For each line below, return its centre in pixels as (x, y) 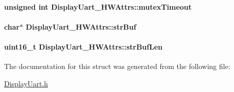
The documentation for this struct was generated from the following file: (117, 66)
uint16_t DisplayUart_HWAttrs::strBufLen (83, 46)
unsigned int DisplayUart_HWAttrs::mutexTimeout (98, 6)
